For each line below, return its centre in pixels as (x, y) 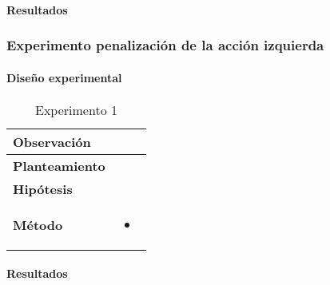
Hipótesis (43, 188)
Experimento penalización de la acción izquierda (165, 45)
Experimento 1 (76, 109)
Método (38, 224)
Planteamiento (59, 165)
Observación (52, 141)
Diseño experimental (64, 77)
